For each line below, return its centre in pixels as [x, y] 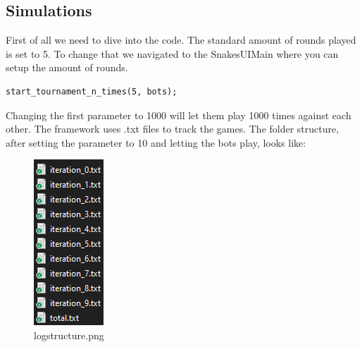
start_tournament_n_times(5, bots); [92, 91]
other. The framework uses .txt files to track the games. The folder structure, [173, 129]
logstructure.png [69, 335]
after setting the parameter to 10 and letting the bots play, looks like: [156, 142]
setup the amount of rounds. [67, 67]
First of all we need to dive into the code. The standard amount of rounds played [181, 40]
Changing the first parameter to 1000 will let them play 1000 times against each [179, 115]
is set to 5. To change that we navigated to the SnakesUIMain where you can [172, 53]
